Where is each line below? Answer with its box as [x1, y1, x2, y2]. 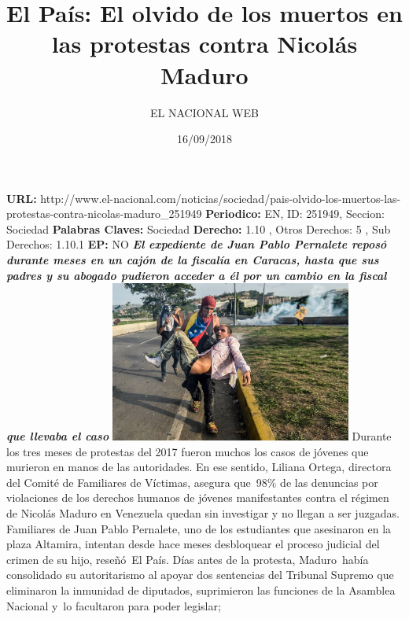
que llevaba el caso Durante [6, 428, 392, 444]
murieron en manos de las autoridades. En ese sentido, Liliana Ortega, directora [6, 459, 392, 475]
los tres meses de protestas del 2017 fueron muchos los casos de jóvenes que [6, 443, 369, 459]
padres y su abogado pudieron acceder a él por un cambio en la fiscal [6, 267, 387, 283]
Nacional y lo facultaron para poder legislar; [6, 597, 221, 613]
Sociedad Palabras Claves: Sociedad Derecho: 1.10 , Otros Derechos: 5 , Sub [6, 220, 391, 237]
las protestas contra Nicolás [51, 28, 358, 60]
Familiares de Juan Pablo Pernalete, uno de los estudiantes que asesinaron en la [6, 520, 392, 536]
